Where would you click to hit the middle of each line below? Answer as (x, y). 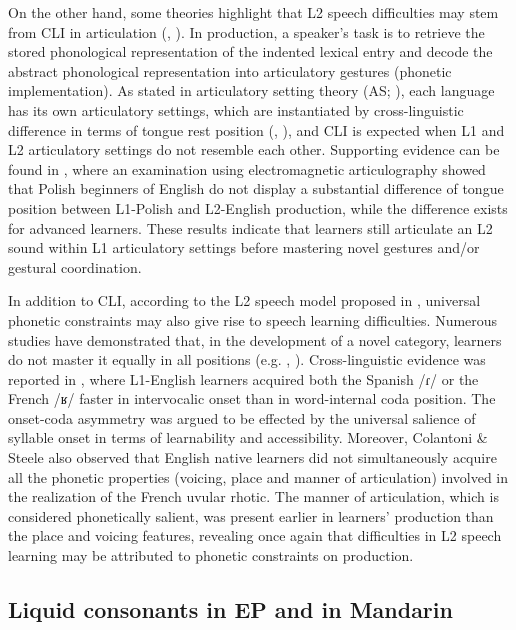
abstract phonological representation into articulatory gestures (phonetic (230, 70)
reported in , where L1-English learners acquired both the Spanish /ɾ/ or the (243, 378)
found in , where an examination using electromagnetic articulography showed (247, 168)
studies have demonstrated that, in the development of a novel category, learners (255, 339)
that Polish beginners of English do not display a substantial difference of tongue (256, 188)
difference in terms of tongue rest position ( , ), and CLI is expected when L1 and (256, 129)
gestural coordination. (75, 266)
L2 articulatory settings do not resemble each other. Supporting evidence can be (254, 149)
